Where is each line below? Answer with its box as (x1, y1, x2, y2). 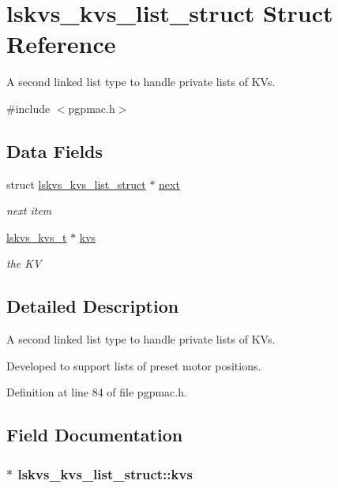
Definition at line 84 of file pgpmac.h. (6, 384, 187, 400)
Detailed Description (6, 294, 179, 318)
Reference (6, 28, 116, 60)
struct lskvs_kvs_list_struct (6, 175, 146, 192)
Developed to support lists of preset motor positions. (6, 357, 261, 374)
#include (6, 99, 51, 116)
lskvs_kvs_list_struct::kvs (17, 464, 193, 483)
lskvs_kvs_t (6, 228, 67, 245)
